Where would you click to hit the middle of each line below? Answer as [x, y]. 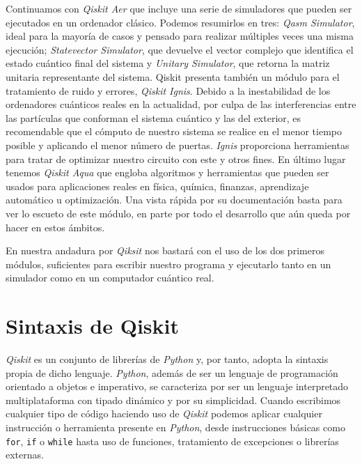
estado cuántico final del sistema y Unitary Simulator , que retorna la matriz [168, 63]
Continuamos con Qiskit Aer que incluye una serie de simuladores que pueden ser [179, 8]
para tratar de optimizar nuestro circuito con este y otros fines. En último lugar [176, 158]
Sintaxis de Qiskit [93, 326]
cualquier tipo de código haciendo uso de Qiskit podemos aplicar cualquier [164, 413]
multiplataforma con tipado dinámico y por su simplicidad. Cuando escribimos [173, 400]
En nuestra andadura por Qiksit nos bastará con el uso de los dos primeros [165, 250]
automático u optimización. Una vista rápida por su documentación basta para [174, 200]
